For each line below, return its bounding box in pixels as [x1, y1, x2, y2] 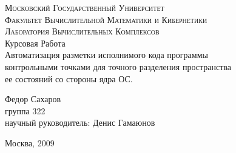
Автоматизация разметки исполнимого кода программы [5, 48, 208, 61]
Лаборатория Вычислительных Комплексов [5, 25, 160, 37]
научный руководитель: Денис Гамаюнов [5, 116, 155, 129]
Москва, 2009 [5, 136, 55, 149]
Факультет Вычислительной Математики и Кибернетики [5, 13, 207, 25]
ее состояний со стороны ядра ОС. [5, 72, 133, 85]
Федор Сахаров [5, 93, 61, 105]
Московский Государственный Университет [5, 1, 164, 13]
